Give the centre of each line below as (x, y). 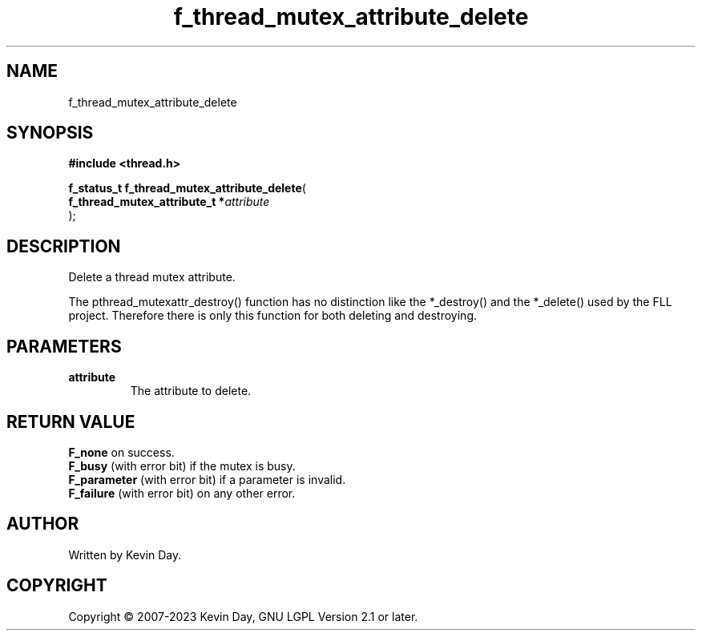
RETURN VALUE (71, 421)
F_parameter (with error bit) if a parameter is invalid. (207, 479)
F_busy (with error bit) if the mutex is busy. (182, 466)
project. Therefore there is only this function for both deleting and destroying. (273, 316)
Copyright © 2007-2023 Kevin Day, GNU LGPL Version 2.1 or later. (243, 616)
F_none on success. (121, 452)
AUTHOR (43, 524)
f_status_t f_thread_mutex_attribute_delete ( (187, 188)
